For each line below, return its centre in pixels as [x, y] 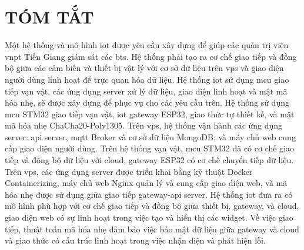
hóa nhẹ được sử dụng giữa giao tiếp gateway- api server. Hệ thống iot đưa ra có [149, 194]
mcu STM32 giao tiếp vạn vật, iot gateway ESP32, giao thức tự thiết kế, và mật [150, 114]
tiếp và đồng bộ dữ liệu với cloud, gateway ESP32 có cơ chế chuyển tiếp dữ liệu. [149, 160]
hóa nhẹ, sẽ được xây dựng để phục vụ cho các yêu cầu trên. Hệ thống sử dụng [147, 102]
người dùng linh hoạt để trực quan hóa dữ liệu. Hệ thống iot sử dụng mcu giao [147, 79]
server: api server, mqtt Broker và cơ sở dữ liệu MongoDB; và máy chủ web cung [150, 136]
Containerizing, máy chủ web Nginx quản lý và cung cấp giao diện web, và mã [146, 183]
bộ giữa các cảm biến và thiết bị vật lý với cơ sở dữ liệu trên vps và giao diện [144, 68]
